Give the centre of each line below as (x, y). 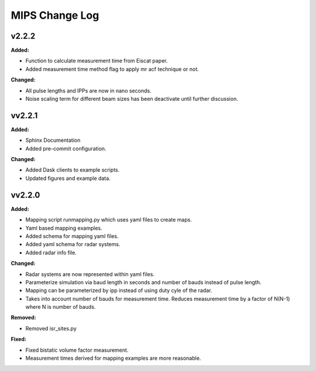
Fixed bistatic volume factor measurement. (77, 350)
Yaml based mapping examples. (64, 228)
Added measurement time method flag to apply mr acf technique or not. (112, 69)
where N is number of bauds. (61, 307)
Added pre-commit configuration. (66, 148)
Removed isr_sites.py (51, 328)
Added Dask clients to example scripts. (73, 170)
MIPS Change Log (55, 15)
